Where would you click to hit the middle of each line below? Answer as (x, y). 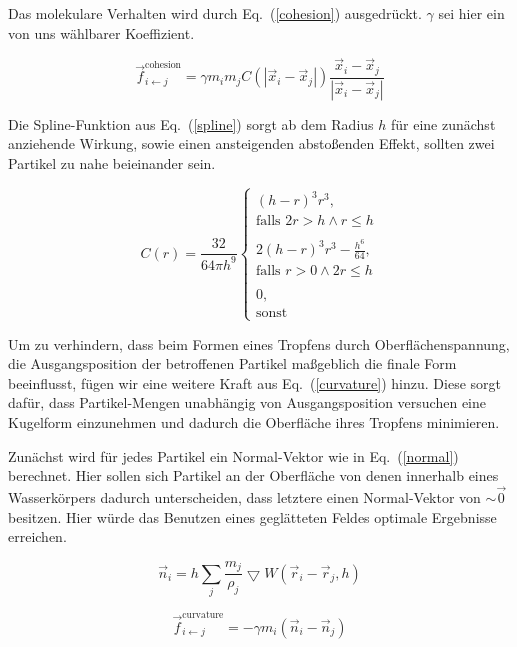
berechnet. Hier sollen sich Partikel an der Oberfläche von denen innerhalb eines (253, 475)
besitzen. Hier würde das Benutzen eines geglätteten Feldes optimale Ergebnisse (252, 516)
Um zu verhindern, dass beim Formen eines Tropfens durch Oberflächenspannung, (259, 343)
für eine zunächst (443, 123)
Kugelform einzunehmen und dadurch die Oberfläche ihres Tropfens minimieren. (254, 422)
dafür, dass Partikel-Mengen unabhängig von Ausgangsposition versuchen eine (247, 402)
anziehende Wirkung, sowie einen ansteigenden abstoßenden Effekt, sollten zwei (251, 143)
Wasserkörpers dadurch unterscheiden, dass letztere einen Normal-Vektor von (244, 497)
